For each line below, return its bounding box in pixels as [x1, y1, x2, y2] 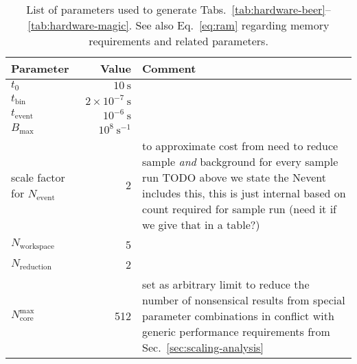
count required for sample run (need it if [142, 200, 336, 217]
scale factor [11, 169, 65, 185]
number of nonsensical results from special [142, 291, 345, 308]
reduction [19, 263, 51, 271]
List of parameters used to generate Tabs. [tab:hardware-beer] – [26, 1, 331, 17]
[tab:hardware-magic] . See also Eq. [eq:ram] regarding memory [27, 17, 330, 33]
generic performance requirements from [142, 323, 330, 339]
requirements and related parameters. [89, 33, 268, 49]
